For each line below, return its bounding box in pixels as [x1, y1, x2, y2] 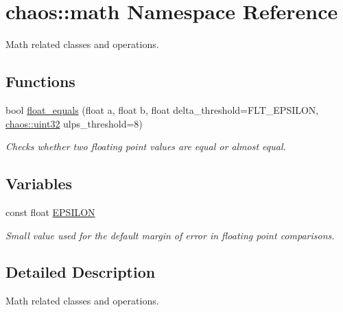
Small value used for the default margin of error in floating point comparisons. [5, 228, 335, 242]
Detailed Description [5, 261, 156, 283]
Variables [5, 173, 73, 194]
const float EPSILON [5, 204, 95, 219]
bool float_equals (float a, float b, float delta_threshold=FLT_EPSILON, [5, 102, 319, 117]
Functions [5, 71, 75, 92]
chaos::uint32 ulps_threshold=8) [5, 116, 143, 130]
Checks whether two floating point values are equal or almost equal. [5, 139, 286, 154]
